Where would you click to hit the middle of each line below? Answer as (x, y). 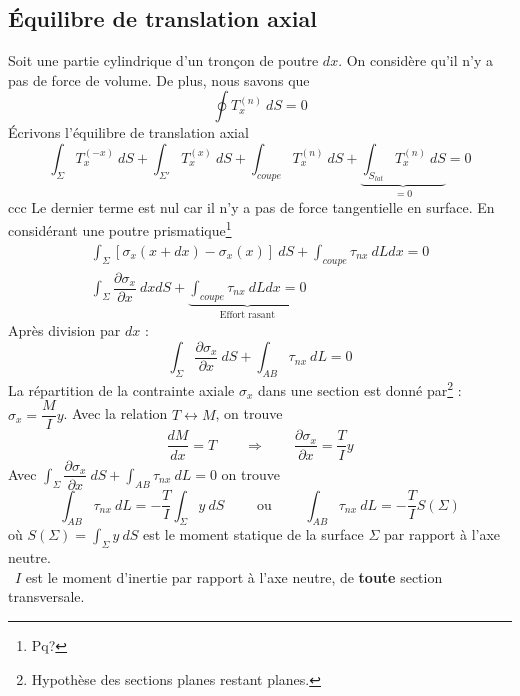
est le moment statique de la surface (253, 534)
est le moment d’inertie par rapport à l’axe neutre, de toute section (234, 576)
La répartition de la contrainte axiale (121, 389)
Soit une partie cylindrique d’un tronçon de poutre (163, 60)
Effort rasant (247, 314)
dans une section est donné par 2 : (359, 388)
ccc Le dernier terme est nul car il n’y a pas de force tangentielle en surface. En (251, 206)
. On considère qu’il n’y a (416, 60)
